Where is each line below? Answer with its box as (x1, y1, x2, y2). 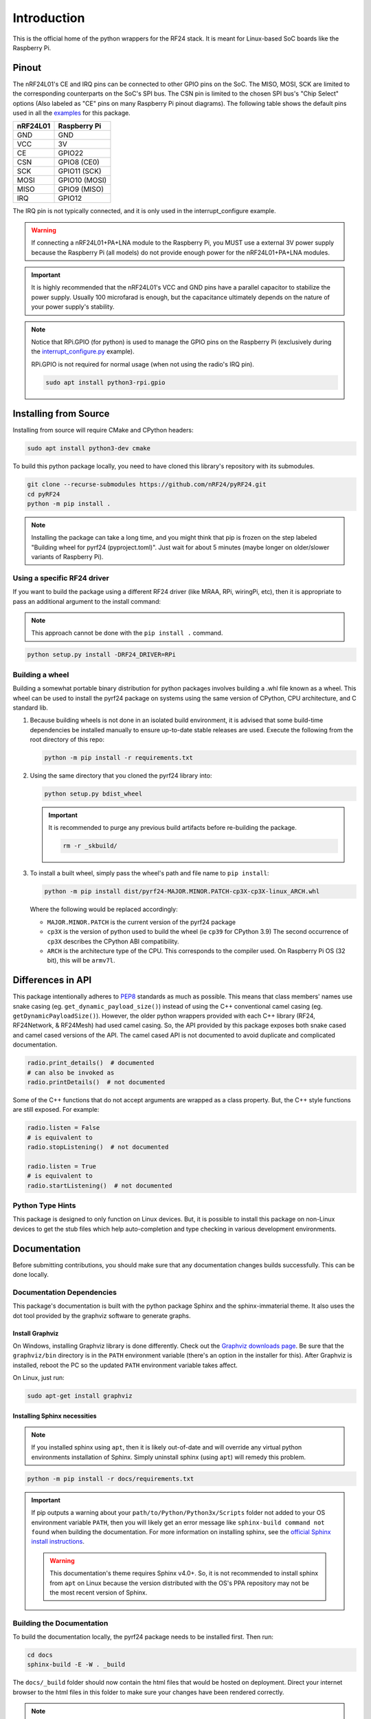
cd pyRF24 (27, 490, 60, 498)
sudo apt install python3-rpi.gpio (45, 378, 166, 386)
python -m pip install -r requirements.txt (44, 754, 194, 762)
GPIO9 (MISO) (58, 184, 104, 194)
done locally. (12, 1271, 49, 1279)
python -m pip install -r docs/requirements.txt (27, 1475, 194, 1482)
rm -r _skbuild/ (63, 842, 118, 850)
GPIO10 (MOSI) (58, 175, 107, 185)
